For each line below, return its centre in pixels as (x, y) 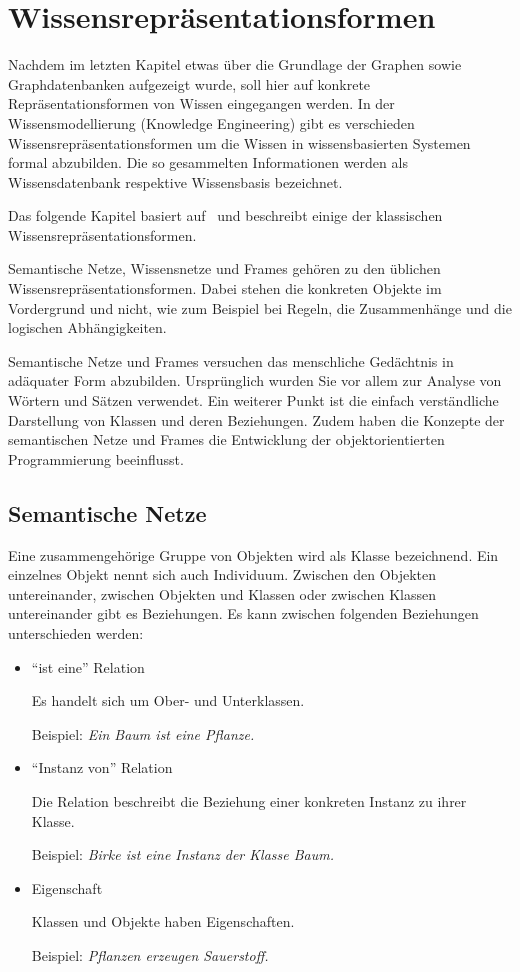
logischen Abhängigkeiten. (87, 327)
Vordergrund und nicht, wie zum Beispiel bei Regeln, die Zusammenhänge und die (260, 307)
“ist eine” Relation (88, 666)
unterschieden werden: (76, 632)
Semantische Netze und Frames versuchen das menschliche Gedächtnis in (231, 360)
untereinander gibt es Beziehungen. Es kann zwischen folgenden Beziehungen (243, 613)
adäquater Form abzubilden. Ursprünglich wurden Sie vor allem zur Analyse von (255, 380)
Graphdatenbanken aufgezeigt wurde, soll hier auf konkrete (189, 83)
